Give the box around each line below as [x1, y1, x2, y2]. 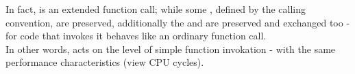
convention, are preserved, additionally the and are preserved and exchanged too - [5, 15, 350, 29]
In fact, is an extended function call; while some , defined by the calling [5, 2, 306, 16]
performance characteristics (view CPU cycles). [5, 55, 204, 69]
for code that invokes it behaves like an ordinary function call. [5, 29, 267, 43]
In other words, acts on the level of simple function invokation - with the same [5, 41, 336, 56]
